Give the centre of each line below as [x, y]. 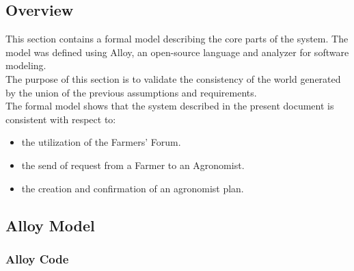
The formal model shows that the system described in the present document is [170, 106]
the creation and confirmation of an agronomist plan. [133, 188]
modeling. [26, 65]
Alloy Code [37, 258]
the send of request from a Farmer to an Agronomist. [133, 165]
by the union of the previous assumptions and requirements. [131, 92]
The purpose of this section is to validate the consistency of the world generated [173, 78]
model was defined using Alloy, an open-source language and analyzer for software [177, 52]
